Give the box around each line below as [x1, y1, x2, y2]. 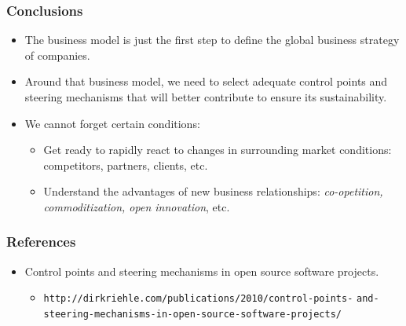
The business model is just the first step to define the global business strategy [24, 31, 400, 48]
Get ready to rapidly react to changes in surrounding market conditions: [43, 141, 392, 158]
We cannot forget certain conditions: [24, 115, 200, 131]
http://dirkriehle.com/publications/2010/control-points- [43, 293, 353, 305]
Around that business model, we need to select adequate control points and [24, 73, 388, 90]
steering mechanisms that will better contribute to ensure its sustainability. [24, 89, 387, 104]
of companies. [24, 46, 90, 63]
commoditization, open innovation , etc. [43, 198, 230, 214]
